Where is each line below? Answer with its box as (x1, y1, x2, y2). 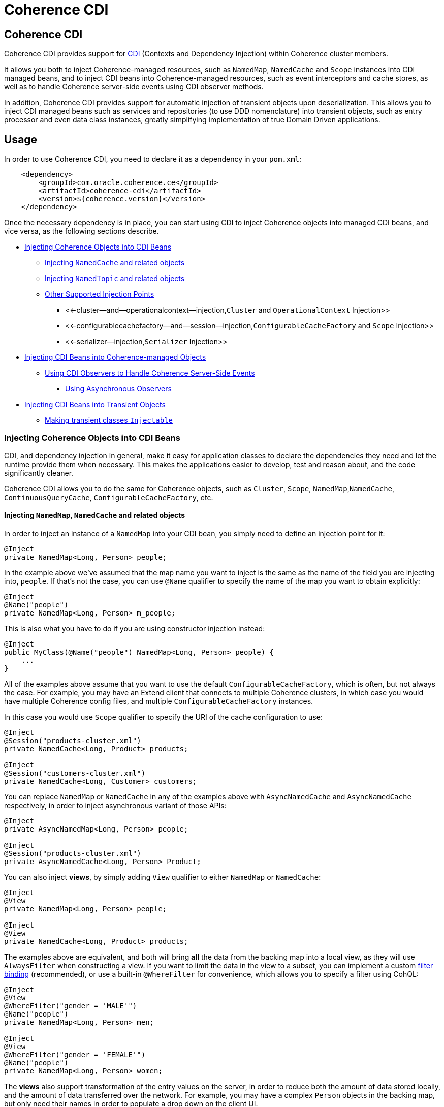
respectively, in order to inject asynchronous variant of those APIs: (4, 801, 227, 810)
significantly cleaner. (4, 468, 74, 477)
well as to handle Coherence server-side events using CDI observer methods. (4, 82, 264, 91)
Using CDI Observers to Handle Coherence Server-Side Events (45, 368, 255, 378)
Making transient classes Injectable (45, 416, 173, 425)
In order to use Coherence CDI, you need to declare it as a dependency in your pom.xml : (4, 155, 302, 164)
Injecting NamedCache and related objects (45, 258, 185, 267)
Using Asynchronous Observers (65, 384, 172, 393)
